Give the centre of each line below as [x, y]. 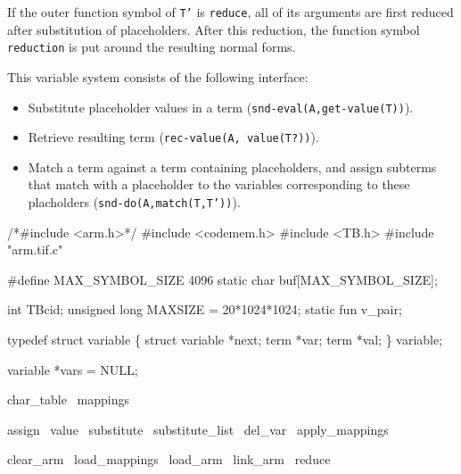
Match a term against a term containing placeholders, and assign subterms [232, 166]
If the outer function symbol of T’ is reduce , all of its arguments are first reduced [230, 12]
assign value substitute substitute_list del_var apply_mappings [198, 429]
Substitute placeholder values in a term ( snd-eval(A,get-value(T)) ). [221, 107]
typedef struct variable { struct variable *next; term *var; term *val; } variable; [225, 340]
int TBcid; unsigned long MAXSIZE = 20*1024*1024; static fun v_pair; [205, 309]
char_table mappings [69, 399]
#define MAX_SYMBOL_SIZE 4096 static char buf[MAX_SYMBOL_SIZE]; [222, 279]
